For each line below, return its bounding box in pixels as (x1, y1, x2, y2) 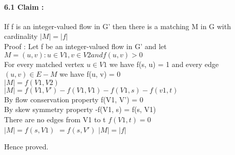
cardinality (4, 31, 38, 41)
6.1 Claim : (4, 1, 44, 12)
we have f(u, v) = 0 (59, 69, 121, 79)
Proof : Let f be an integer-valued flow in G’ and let (4, 40, 167, 51)
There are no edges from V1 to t (4, 114, 106, 124)
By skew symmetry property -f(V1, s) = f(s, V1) (4, 104, 156, 115)
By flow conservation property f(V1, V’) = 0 (4, 94, 143, 104)
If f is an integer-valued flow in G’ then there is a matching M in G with (4, 20, 231, 31)
